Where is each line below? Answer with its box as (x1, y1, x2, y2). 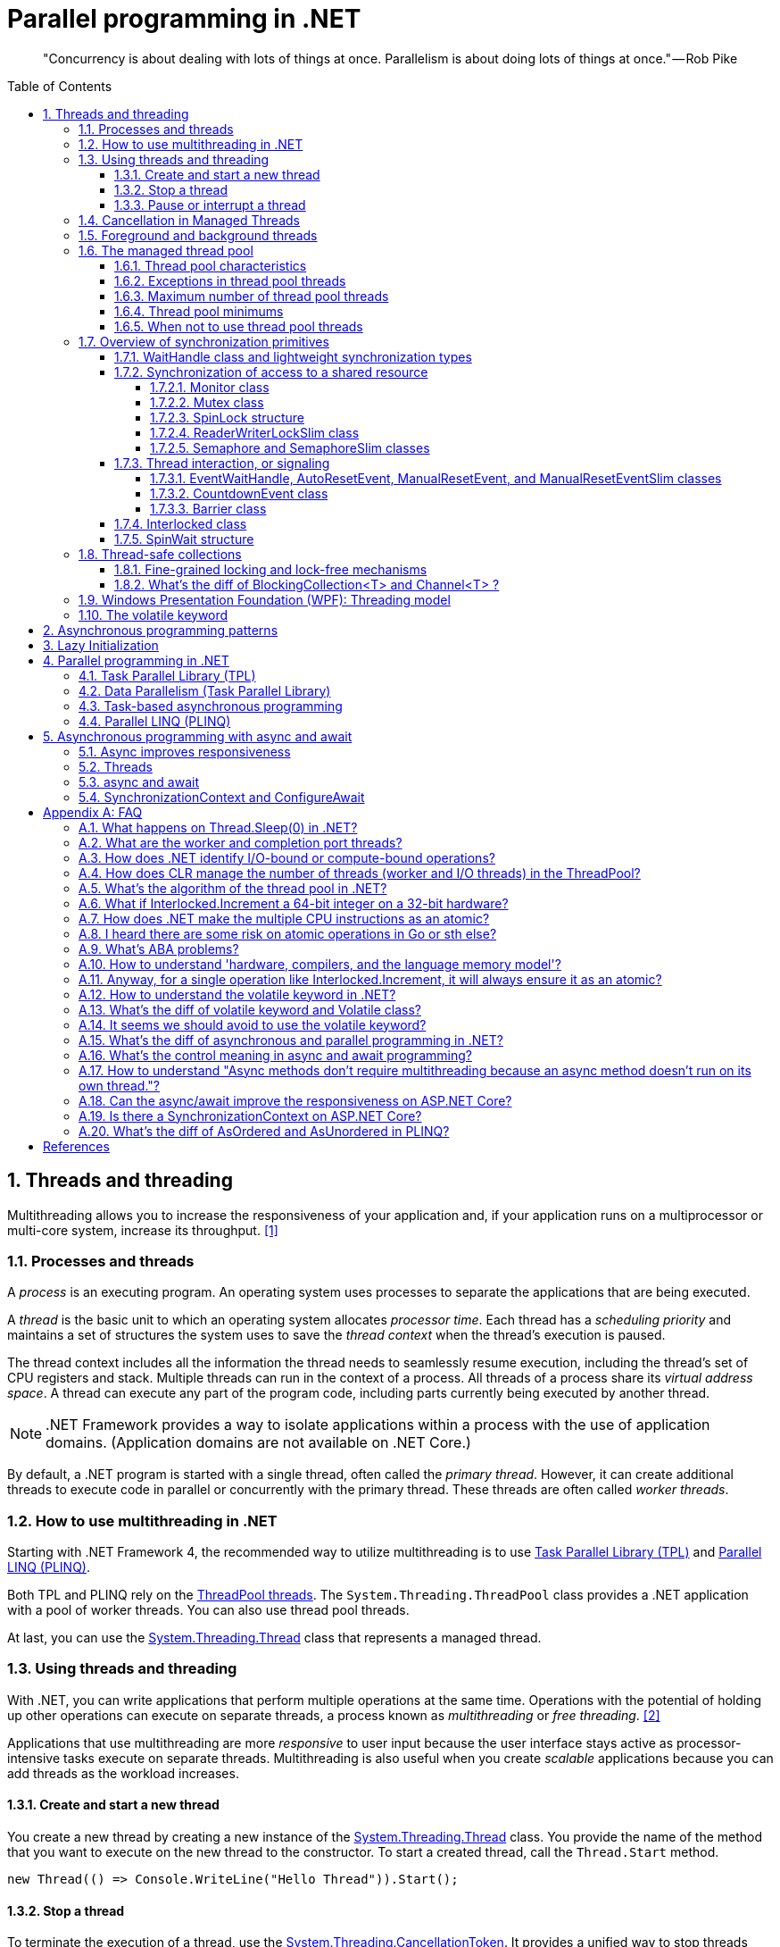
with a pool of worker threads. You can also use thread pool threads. (7, 1602, 410, 1618)
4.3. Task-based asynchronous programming (79, 698, 343, 714)
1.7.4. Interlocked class (114, 515, 247, 531)
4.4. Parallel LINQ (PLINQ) (79, 713, 231, 729)
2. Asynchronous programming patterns (43, 622, 278, 638)
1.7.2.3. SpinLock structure (150, 409, 304, 425)
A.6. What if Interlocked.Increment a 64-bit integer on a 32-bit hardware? (79, 895, 509, 911)
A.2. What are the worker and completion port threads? (79, 834, 402, 850)
